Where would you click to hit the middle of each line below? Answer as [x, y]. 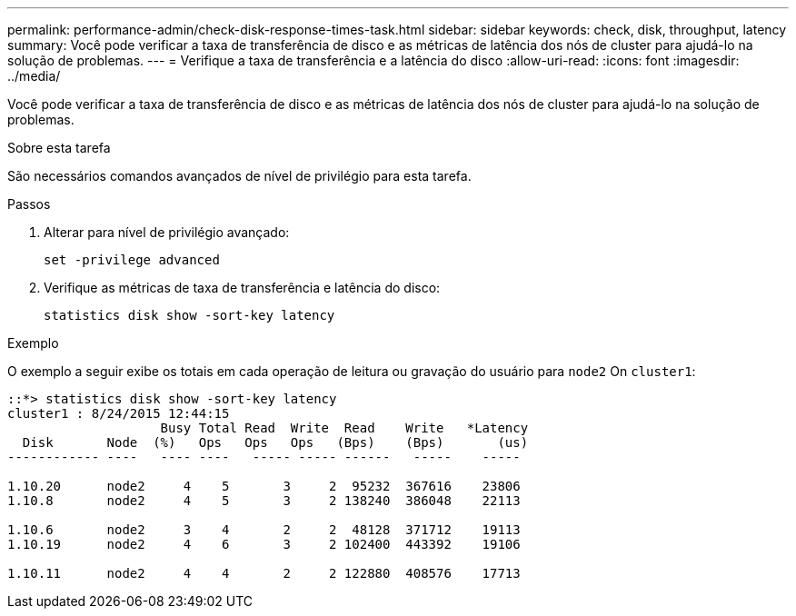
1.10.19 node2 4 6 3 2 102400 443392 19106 [264, 544]
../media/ [34, 76]
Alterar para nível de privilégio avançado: [167, 232]
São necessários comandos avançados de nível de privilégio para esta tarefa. [239, 176]
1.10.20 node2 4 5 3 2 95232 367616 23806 [264, 486]
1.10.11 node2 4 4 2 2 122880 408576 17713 [264, 573]
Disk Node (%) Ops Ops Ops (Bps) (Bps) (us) [275, 442]
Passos [29, 204]
